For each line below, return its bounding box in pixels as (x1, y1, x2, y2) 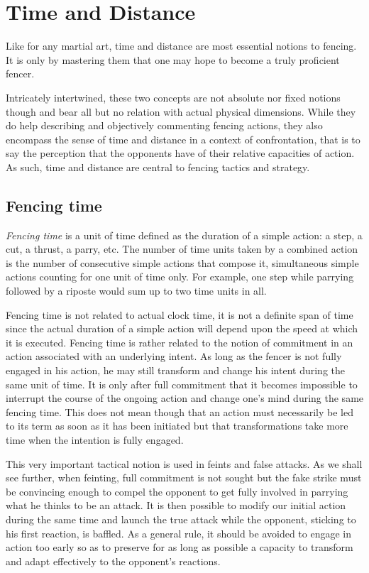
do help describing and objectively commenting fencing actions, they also (6, 118, 323, 133)
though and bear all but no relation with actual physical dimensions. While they (6, 104, 356, 119)
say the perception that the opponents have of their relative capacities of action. (6, 146, 355, 160)
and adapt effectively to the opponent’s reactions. (6, 553, 221, 568)
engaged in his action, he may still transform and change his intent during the (6, 363, 346, 378)
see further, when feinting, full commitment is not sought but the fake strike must (6, 470, 362, 485)
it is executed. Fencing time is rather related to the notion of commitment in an (6, 334, 353, 349)
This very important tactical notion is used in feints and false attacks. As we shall (6, 456, 363, 471)
